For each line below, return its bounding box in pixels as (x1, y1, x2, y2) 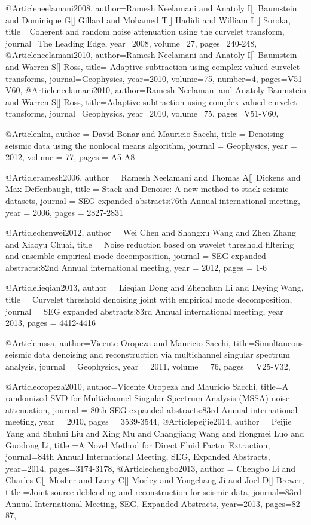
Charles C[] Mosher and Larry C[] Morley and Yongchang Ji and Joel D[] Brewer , (5, 474, 304, 486)
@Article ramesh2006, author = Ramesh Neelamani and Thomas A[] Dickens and (5, 170, 301, 183)
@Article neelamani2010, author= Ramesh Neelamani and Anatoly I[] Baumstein (5, 48, 297, 61)
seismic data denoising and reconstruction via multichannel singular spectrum (5, 348, 290, 361)
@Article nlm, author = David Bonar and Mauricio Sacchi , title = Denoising (5, 127, 285, 139)
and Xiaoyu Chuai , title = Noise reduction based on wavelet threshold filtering (5, 237, 294, 250)
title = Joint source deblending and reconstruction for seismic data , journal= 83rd (5, 485, 302, 497)
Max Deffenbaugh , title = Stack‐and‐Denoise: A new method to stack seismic (5, 182, 289, 195)
